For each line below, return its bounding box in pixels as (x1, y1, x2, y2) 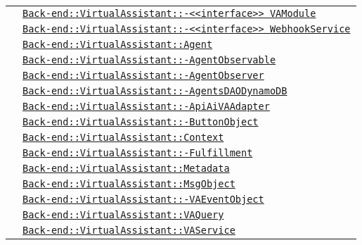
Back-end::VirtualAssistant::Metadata (22, 163, 230, 174)
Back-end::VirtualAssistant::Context (22, 132, 224, 143)
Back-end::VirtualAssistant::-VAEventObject (22, 194, 264, 205)
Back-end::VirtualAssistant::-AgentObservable (22, 54, 276, 65)
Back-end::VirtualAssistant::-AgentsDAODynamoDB (22, 85, 287, 96)
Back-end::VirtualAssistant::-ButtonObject (22, 116, 259, 127)
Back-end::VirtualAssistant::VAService (22, 225, 235, 236)
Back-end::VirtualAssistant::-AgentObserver (22, 70, 264, 81)
